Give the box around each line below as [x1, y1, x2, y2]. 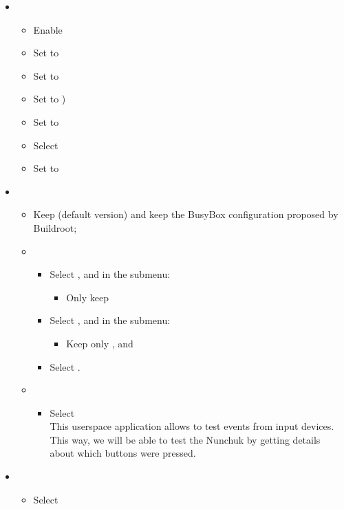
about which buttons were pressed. [50, 446, 196, 460]
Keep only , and [66, 336, 133, 350]
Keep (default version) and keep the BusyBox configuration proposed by [33, 207, 338, 221]
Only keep [66, 290, 109, 304]
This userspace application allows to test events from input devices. [50, 419, 334, 433]
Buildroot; [33, 220, 77, 235]
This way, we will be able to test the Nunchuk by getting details [50, 432, 321, 446]
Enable [33, 22, 63, 36]
